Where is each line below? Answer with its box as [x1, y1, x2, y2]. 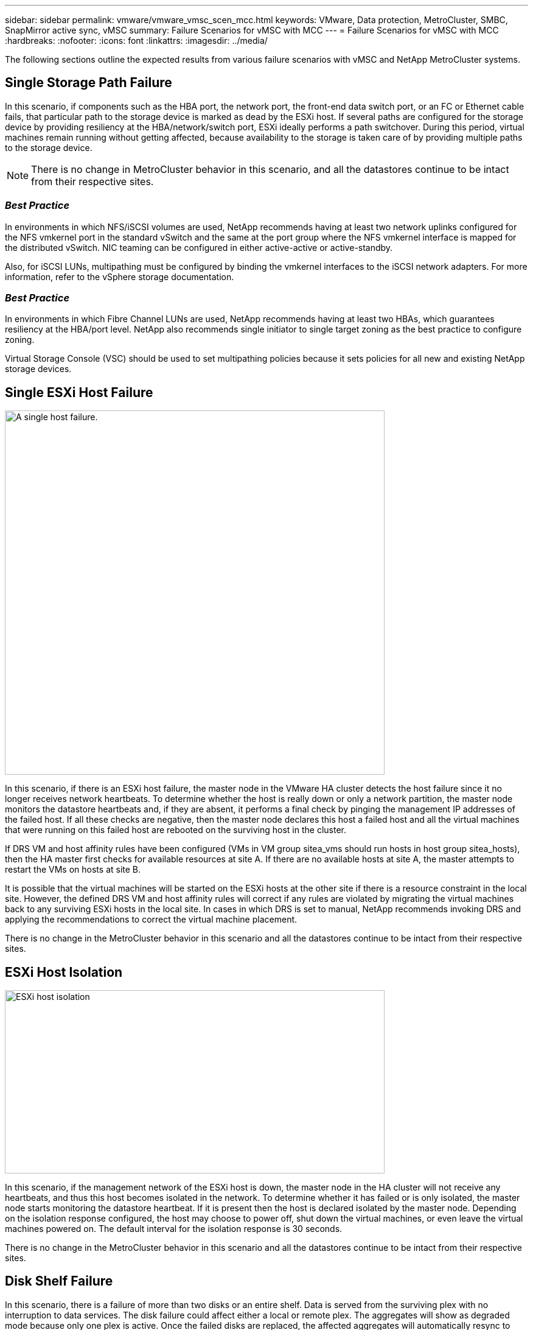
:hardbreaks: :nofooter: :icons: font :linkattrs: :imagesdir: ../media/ [5, 35, 268, 46]
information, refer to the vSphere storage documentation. [5, 271, 234, 282]
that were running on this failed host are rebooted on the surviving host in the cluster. [5, 825, 346, 836]
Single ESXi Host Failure [5, 384, 153, 400]
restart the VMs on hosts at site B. [5, 864, 141, 875]
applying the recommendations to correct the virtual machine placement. [5, 914, 298, 925]
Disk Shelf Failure [5, 1273, 113, 1289]
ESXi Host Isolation [5, 964, 123, 980]
